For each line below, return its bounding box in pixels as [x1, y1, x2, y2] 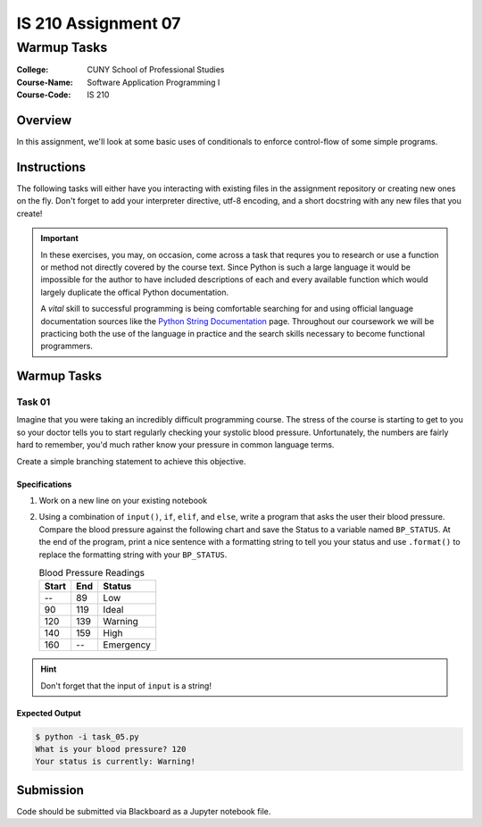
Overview [16, 113, 72, 128]
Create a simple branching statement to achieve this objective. [16, 455, 246, 466]
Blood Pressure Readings [38, 567, 145, 580]
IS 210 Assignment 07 [16, 13, 181, 33]
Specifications [16, 479, 72, 489]
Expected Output [16, 707, 81, 718]
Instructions [16, 159, 87, 174]
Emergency [103, 639, 151, 651]
